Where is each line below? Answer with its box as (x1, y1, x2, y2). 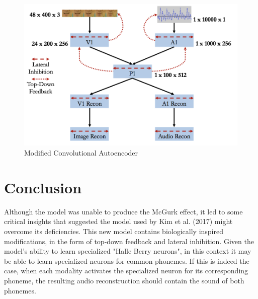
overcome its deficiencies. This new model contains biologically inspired (4, 226, 223, 236)
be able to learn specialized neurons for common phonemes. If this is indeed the (4, 255, 249, 266)
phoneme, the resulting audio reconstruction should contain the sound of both (4, 275, 244, 285)
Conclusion (4, 177, 82, 197)
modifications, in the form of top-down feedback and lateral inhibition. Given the (4, 236, 254, 246)
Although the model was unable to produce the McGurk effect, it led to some (4, 206, 243, 216)
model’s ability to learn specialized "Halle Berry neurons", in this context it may (4, 246, 251, 256)
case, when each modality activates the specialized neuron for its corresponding (4, 265, 248, 276)
